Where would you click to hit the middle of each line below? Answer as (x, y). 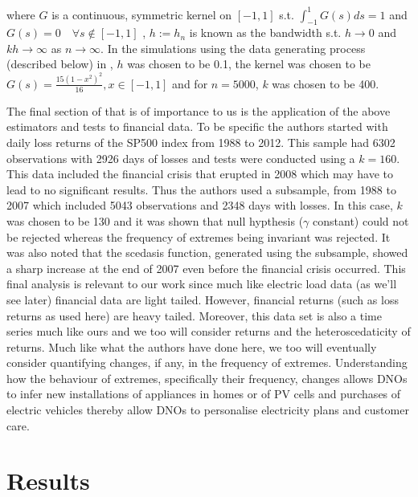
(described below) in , (60, 64)
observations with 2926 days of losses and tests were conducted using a (181, 158)
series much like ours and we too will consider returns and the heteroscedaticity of (209, 331)
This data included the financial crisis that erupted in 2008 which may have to (200, 174)
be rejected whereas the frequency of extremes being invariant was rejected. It (199, 236)
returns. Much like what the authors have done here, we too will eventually (192, 346)
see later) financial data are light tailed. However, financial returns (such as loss (203, 299)
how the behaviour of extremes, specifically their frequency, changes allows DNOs (207, 378)
